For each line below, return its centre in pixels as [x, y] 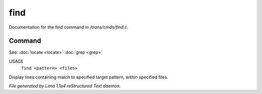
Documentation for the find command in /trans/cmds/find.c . [69, 27]
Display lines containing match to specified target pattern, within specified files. [89, 77]
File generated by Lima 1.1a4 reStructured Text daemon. [65, 86]
